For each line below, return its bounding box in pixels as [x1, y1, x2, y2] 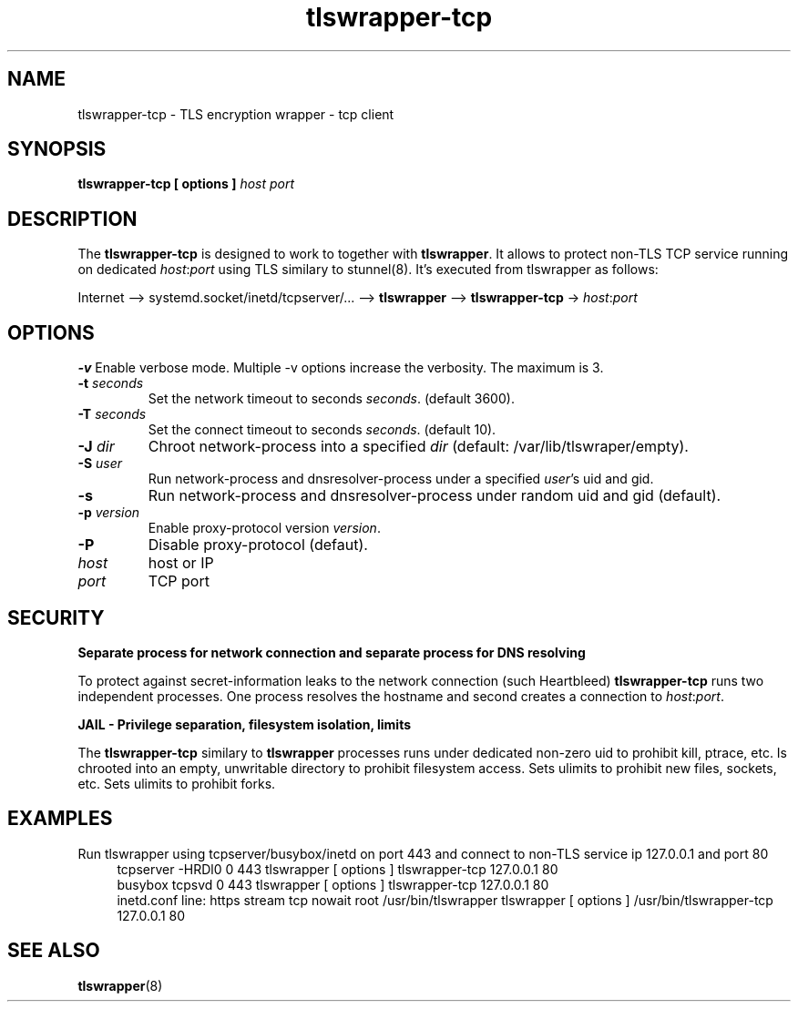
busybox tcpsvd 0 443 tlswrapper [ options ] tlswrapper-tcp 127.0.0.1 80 [117, 876, 549, 892]
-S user [77, 455, 123, 472]
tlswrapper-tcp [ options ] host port [77, 176, 295, 192]
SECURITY [7, 606, 105, 629]
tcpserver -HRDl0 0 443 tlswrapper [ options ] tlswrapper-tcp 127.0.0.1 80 [117, 861, 558, 877]
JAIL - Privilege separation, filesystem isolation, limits [77, 716, 412, 732]
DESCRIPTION [7, 207, 138, 230]
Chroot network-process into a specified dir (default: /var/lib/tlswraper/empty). [148, 437, 689, 456]
